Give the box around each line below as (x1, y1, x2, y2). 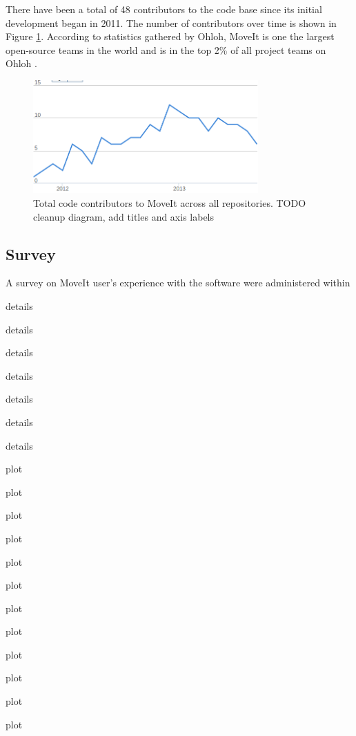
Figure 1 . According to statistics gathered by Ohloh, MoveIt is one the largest (6, 29, 335, 44)
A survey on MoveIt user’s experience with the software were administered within (6, 275, 350, 290)
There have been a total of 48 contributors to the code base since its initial (6, 2, 322, 16)
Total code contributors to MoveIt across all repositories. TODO (33, 196, 306, 210)
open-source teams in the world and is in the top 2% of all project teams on (6, 42, 326, 57)
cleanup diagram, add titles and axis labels (33, 209, 215, 223)
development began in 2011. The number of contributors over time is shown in (6, 15, 337, 30)
